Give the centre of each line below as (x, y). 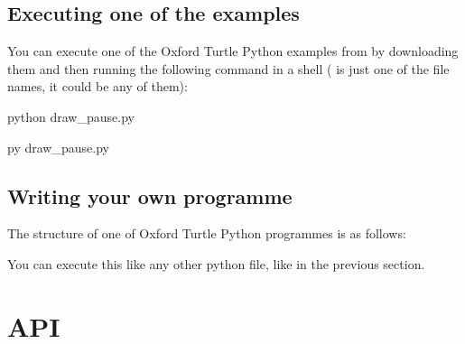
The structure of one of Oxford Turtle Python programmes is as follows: (207, 233)
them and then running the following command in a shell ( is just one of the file (228, 68)
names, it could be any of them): (98, 86)
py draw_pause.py (58, 147)
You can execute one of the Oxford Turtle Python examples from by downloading (233, 51)
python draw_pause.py (71, 116)
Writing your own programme (150, 195)
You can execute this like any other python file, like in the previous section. (216, 263)
